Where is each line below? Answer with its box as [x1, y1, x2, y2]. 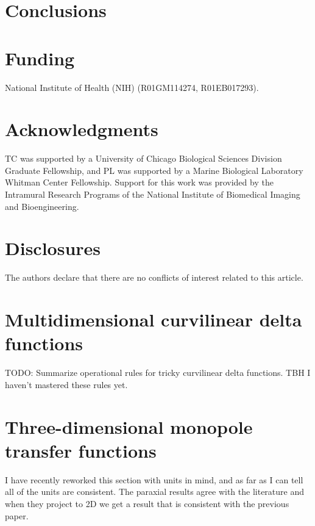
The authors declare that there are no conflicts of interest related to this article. [5, 271, 303, 284]
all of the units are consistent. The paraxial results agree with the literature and [5, 485, 305, 498]
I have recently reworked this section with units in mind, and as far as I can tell [5, 473, 303, 486]
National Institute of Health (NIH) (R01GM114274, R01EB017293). [5, 81, 259, 93]
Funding [5, 45, 75, 70]
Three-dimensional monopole [5, 414, 253, 439]
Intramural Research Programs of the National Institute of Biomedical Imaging [5, 188, 300, 200]
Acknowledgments [5, 117, 158, 142]
